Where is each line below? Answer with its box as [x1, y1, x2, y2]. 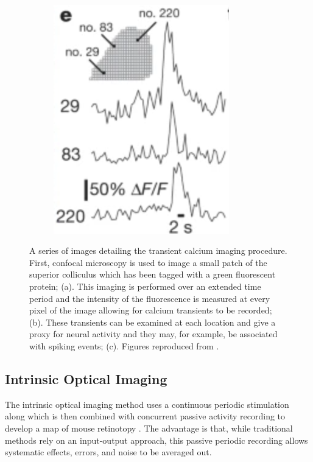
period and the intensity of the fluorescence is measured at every [29, 292, 270, 304]
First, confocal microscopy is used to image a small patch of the [29, 256, 267, 268]
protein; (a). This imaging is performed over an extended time [29, 279, 261, 292]
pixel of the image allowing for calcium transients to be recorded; [29, 304, 272, 317]
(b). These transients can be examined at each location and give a [29, 315, 276, 328]
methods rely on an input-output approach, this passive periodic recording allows [5, 433, 308, 446]
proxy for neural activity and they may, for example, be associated [29, 327, 278, 340]
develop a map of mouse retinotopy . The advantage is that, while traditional [5, 421, 293, 434]
